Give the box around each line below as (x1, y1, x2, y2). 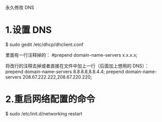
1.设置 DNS (5, 25, 52, 36)
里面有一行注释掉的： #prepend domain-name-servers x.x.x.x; (5, 52, 138, 58)
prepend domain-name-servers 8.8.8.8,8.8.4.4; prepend (5, 68, 124, 75)
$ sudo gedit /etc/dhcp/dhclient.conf (5, 41, 84, 47)
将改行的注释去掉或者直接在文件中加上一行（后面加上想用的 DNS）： (5, 63, 149, 69)
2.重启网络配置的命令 (5, 93, 95, 105)
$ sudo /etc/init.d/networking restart (5, 110, 82, 116)
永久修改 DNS (5, 5, 34, 10)
